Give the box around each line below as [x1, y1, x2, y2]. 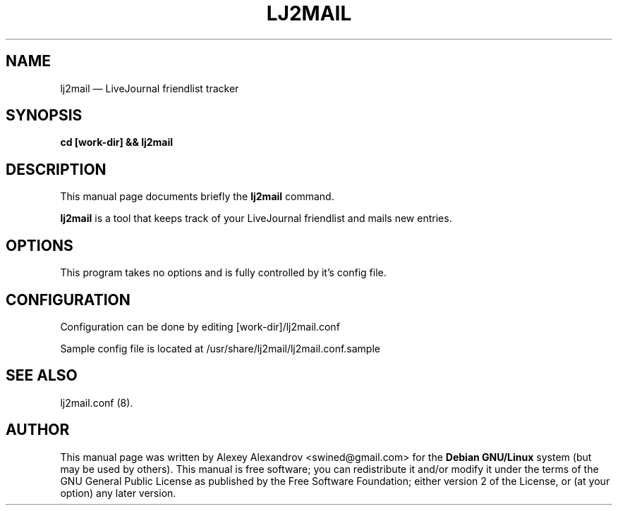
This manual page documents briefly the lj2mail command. [60, 190, 334, 203]
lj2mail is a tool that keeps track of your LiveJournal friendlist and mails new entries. [60, 212, 452, 225]
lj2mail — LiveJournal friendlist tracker [60, 82, 239, 94]
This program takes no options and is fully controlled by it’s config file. [60, 266, 387, 279]
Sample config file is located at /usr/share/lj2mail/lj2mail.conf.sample [60, 342, 380, 355]
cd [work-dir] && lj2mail [60, 136, 174, 149]
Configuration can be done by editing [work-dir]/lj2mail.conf [60, 320, 340, 333]
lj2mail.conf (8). [60, 396, 133, 409]
